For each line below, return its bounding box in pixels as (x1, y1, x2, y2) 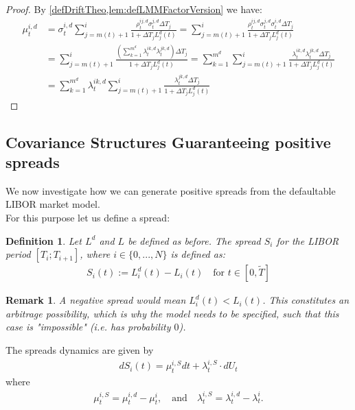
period (5, 247, 31, 261)
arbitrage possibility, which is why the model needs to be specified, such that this (5, 306, 339, 320)
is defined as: (170, 247, 225, 261)
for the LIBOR (276, 233, 339, 248)
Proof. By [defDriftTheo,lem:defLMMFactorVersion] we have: (5, 2, 262, 16)
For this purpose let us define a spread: (5, 210, 170, 224)
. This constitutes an (262, 293, 350, 307)
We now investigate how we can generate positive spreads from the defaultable (5, 183, 336, 197)
